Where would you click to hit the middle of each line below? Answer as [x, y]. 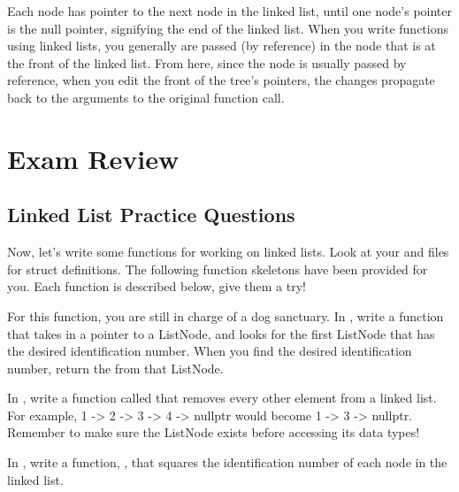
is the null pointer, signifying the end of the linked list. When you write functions [228, 28]
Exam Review [93, 158]
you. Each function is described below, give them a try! [157, 286]
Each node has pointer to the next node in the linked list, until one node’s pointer [229, 11]
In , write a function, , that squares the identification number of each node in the [227, 462]
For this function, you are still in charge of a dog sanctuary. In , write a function [226, 315]
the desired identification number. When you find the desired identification [210, 351]
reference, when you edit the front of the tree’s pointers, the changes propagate [221, 80]
